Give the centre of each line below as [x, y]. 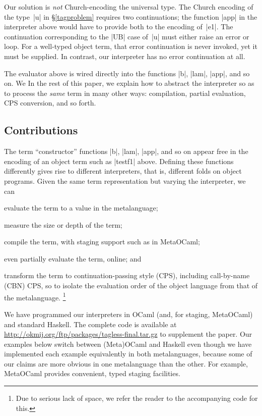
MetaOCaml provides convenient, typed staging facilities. [92, 373]
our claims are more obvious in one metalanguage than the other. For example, [126, 363]
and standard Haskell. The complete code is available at [90, 324]
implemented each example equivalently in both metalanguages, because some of [128, 354]
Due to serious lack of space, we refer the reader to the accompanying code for [137, 398]
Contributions [41, 130]
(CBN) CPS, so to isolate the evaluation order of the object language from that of [131, 285]
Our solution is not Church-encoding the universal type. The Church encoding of [129, 7]
